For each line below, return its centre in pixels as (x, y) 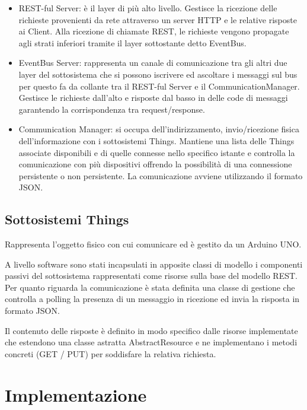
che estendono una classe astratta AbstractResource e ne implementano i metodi (151, 342)
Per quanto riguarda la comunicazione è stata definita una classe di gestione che (150, 287)
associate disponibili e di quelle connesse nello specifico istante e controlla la (157, 152)
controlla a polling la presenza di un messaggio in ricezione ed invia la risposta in (152, 299)
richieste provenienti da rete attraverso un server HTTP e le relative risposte (158, 19)
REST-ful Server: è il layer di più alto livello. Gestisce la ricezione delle (148, 8)
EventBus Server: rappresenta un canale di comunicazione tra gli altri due (153, 63)
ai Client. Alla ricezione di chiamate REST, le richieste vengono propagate (154, 31)
